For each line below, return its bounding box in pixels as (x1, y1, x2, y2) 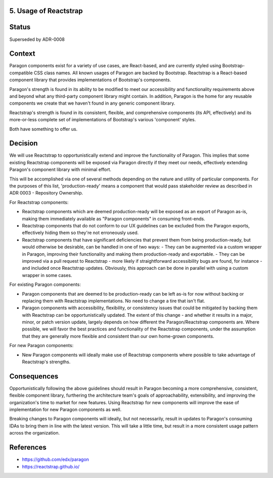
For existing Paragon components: (9, 281, 81, 288)
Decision (9, 139, 38, 148)
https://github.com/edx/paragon (22, 456, 89, 462)
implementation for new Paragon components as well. (9, 407, 122, 413)
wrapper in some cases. (22, 272, 72, 278)
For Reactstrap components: (9, 199, 69, 205)
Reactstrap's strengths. (22, 359, 71, 365)
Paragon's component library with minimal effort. (9, 167, 111, 173)
